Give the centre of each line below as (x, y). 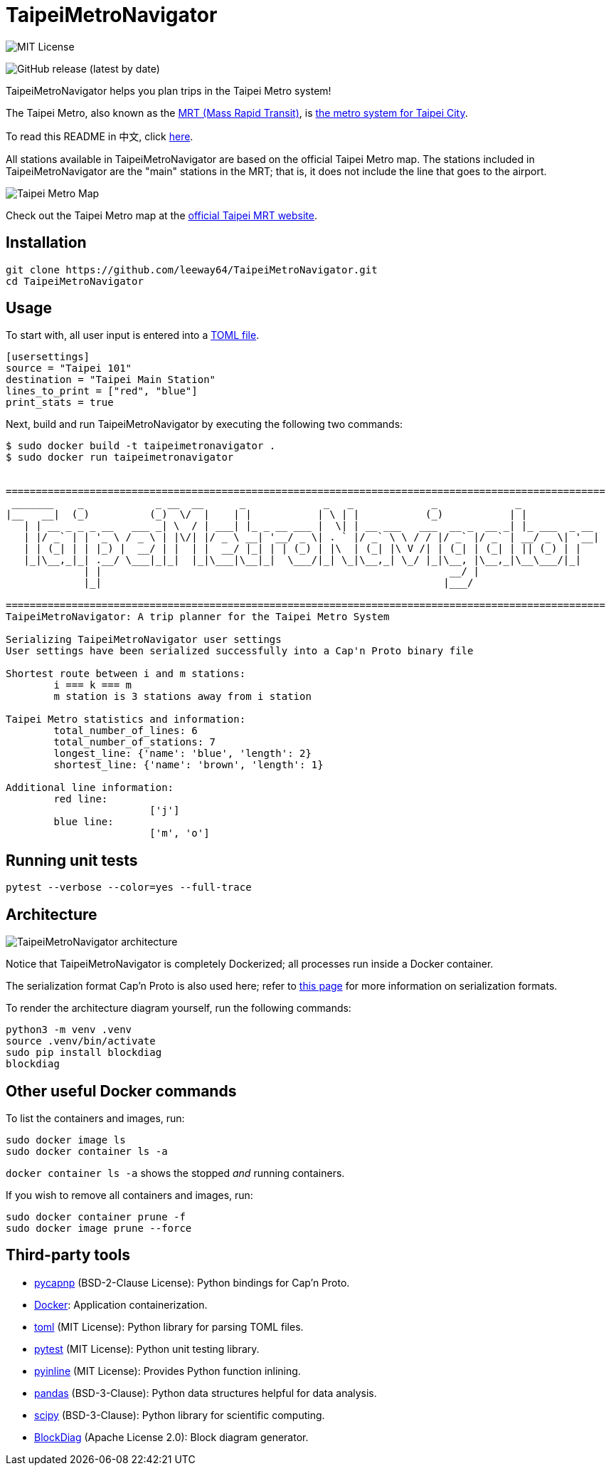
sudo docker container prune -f (96, 1216)
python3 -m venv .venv (69, 1030)
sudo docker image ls (66, 1140)
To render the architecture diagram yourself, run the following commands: (179, 1008)
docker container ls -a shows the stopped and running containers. (175, 1173)
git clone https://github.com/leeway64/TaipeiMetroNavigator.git (192, 269)
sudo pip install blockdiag (84, 1053)
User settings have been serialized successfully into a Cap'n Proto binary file (240, 651)
